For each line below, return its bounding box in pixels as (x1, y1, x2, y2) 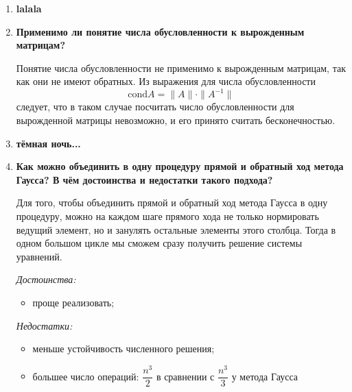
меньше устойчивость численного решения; (32, 341, 215, 356)
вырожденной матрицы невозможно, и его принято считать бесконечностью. (16, 113, 336, 127)
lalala (16, 1, 42, 15)
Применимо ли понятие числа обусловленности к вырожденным (16, 24, 305, 38)
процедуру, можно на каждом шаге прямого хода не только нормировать (16, 209, 319, 223)
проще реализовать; (32, 295, 115, 309)
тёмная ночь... (16, 136, 81, 150)
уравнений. (16, 249, 62, 263)
